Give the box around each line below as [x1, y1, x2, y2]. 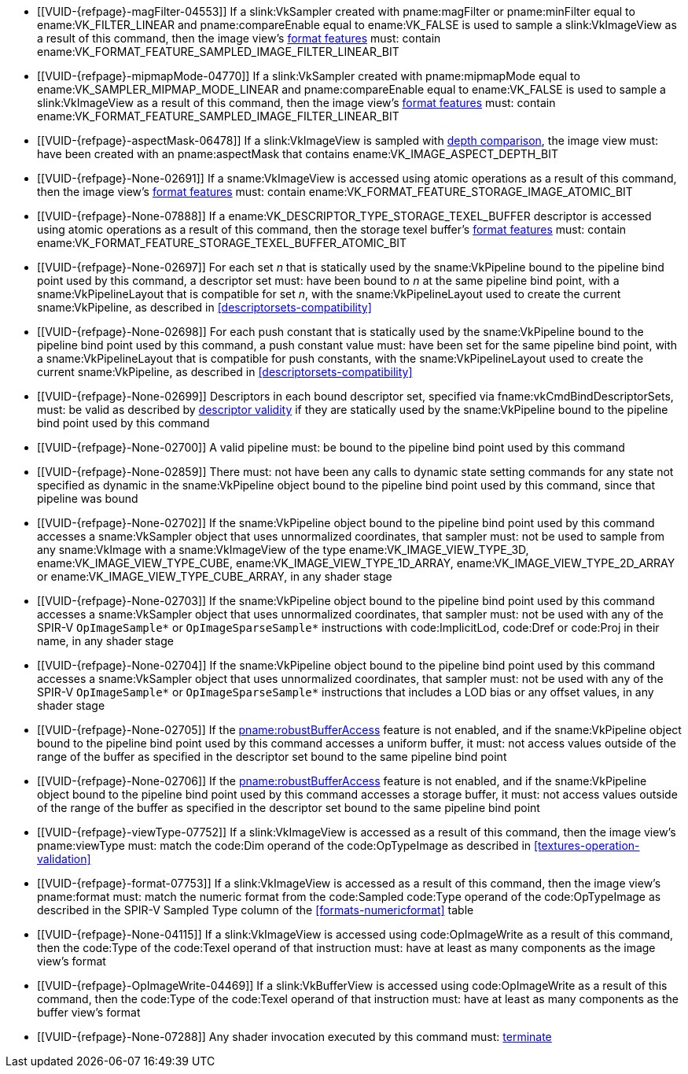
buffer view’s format [37, 1006, 141, 1019]
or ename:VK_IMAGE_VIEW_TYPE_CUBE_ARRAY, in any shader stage [37, 570, 392, 583]
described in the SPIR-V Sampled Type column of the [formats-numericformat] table [37, 903, 474, 917]
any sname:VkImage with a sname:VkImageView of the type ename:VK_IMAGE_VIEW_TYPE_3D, [37, 543, 529, 556]
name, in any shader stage [37, 634, 174, 648]
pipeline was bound [37, 492, 138, 505]
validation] [37, 852, 91, 865]
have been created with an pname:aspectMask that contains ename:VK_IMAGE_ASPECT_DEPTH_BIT [37, 147, 559, 161]
